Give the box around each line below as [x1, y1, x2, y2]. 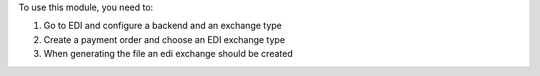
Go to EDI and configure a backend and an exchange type [43, 20, 282, 32]
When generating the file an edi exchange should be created [43, 48, 294, 60]
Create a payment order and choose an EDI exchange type [43, 33, 285, 45]
